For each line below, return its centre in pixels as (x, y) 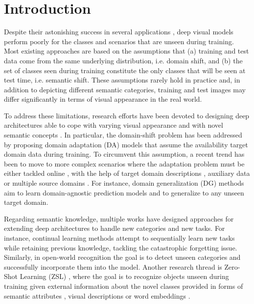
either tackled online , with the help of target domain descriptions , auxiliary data (127, 173)
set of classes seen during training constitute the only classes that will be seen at (125, 70)
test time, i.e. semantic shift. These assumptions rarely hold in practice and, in (122, 80)
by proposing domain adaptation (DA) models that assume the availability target (126, 144)
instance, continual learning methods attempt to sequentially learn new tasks (119, 238)
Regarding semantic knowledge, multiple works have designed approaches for (119, 218)
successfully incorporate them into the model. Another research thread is (113, 266)
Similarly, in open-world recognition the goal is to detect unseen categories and (122, 257)
